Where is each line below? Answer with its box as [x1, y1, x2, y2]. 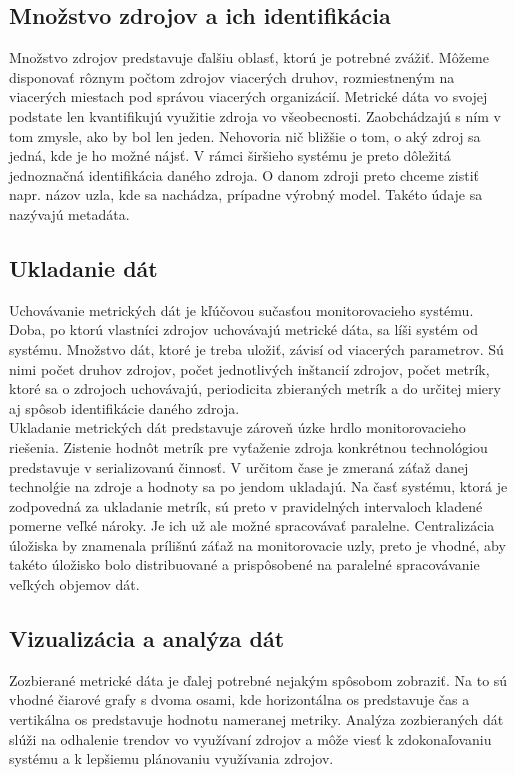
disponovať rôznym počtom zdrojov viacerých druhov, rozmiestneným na [9, 66, 455, 87]
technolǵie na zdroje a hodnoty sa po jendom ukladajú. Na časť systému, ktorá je [9, 476, 508, 497]
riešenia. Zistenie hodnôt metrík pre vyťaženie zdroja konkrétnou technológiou [9, 436, 488, 457]
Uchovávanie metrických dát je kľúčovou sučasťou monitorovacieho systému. [9, 299, 474, 320]
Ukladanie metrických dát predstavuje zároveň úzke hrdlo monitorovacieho [9, 417, 466, 438]
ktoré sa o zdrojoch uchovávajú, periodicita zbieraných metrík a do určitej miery [9, 378, 501, 399]
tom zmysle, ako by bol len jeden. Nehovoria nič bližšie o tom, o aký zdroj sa [9, 125, 481, 146]
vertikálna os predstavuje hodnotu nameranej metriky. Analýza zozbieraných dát [9, 709, 504, 730]
